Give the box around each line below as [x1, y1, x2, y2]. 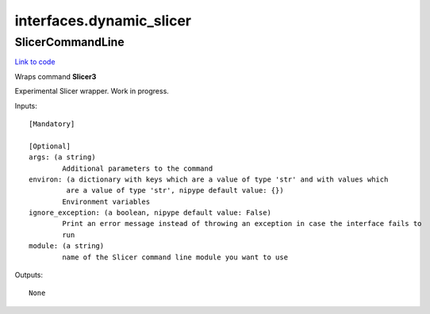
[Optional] [29, 141, 71, 151]
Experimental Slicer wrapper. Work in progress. [14, 86, 170, 96]
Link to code [14, 57, 56, 67]
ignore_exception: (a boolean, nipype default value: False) [29, 209, 271, 217]
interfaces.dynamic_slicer [14, 12, 192, 29]
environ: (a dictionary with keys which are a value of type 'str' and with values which [29, 174, 389, 184]
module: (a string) [29, 242, 105, 251]
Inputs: [14, 101, 37, 110]
